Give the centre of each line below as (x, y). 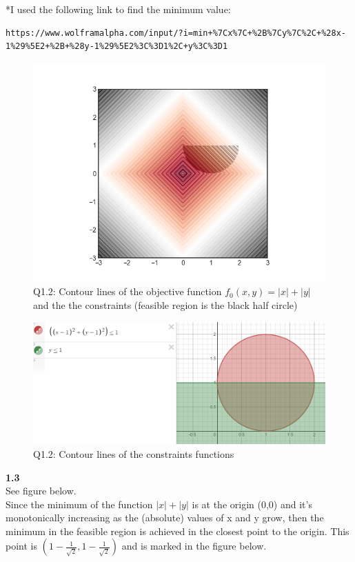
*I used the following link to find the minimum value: (118, 9)
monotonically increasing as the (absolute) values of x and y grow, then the (165, 518)
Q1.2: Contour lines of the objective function (128, 291)
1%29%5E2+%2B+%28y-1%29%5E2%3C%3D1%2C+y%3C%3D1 (117, 47)
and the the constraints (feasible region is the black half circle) (165, 304)
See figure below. (41, 491)
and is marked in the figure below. (194, 546)
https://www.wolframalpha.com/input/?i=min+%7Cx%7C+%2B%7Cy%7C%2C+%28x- (176, 33)
